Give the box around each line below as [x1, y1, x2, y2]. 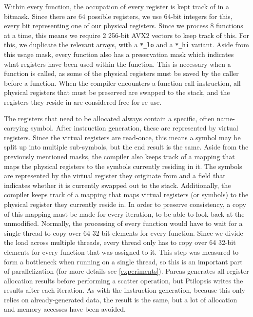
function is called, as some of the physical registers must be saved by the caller [4, 68, 239, 78]
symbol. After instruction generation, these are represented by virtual [30, 123, 238, 133]
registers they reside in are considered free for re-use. [4, 97, 162, 107]
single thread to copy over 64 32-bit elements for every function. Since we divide [4, 227, 243, 238]
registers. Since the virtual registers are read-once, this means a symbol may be [4, 132, 241, 142]
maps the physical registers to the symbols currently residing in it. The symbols [4, 161, 242, 171]
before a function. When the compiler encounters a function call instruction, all [4, 77, 241, 88]
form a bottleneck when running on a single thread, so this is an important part [4, 256, 243, 266]
